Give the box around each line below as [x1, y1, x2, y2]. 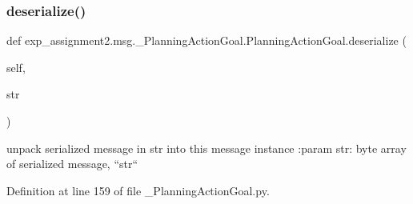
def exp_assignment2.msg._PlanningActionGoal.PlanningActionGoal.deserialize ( [6, 32, 407, 49]
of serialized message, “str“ [6, 155, 138, 172]
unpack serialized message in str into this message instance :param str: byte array [6, 139, 407, 156]
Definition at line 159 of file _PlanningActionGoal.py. [6, 182, 270, 198]
